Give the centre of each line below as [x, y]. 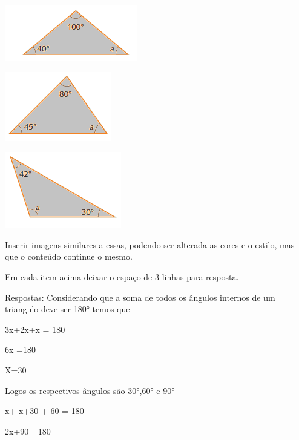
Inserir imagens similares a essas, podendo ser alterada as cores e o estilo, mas [150, 244]
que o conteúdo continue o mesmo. [69, 256]
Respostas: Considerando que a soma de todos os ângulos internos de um [140, 297]
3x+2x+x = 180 [35, 329]
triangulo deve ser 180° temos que [67, 309]
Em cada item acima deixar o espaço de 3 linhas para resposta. [122, 276]
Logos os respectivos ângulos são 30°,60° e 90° [90, 390]
